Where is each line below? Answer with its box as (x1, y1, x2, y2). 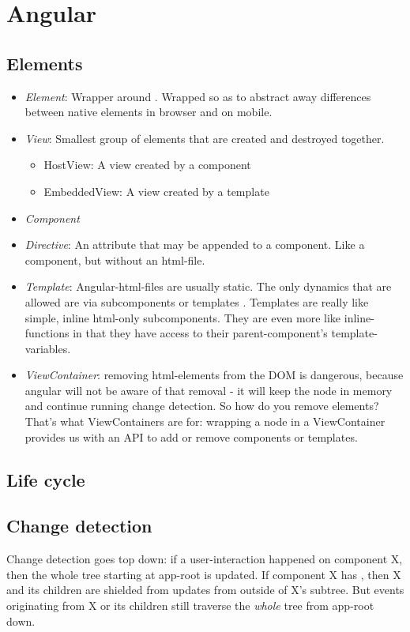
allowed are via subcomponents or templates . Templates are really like (24, 293, 369, 310)
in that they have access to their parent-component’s (73, 325, 328, 341)
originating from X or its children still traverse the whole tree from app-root (6, 597, 374, 614)
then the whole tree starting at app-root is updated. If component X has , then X (6, 566, 401, 582)
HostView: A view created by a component (43, 156, 251, 173)
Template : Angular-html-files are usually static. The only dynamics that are (24, 278, 392, 295)
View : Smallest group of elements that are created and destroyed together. (24, 130, 385, 146)
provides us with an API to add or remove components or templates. (24, 428, 358, 445)
